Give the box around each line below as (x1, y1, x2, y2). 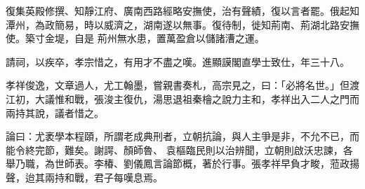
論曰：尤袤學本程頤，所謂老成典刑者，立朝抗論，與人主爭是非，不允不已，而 (6, 129, 359, 143)
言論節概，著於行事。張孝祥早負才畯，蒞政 (152, 156, 350, 171)
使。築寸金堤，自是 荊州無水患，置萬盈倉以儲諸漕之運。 (6, 31, 265, 45)
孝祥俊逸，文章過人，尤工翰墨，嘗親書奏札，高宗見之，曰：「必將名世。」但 (6, 78, 350, 92)
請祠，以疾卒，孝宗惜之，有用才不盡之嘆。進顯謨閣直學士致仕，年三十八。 (6, 54, 350, 69)
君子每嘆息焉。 (93, 169, 163, 184)
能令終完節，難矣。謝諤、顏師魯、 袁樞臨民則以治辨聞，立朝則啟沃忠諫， (6, 142, 343, 157)
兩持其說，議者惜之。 (6, 105, 104, 120)
